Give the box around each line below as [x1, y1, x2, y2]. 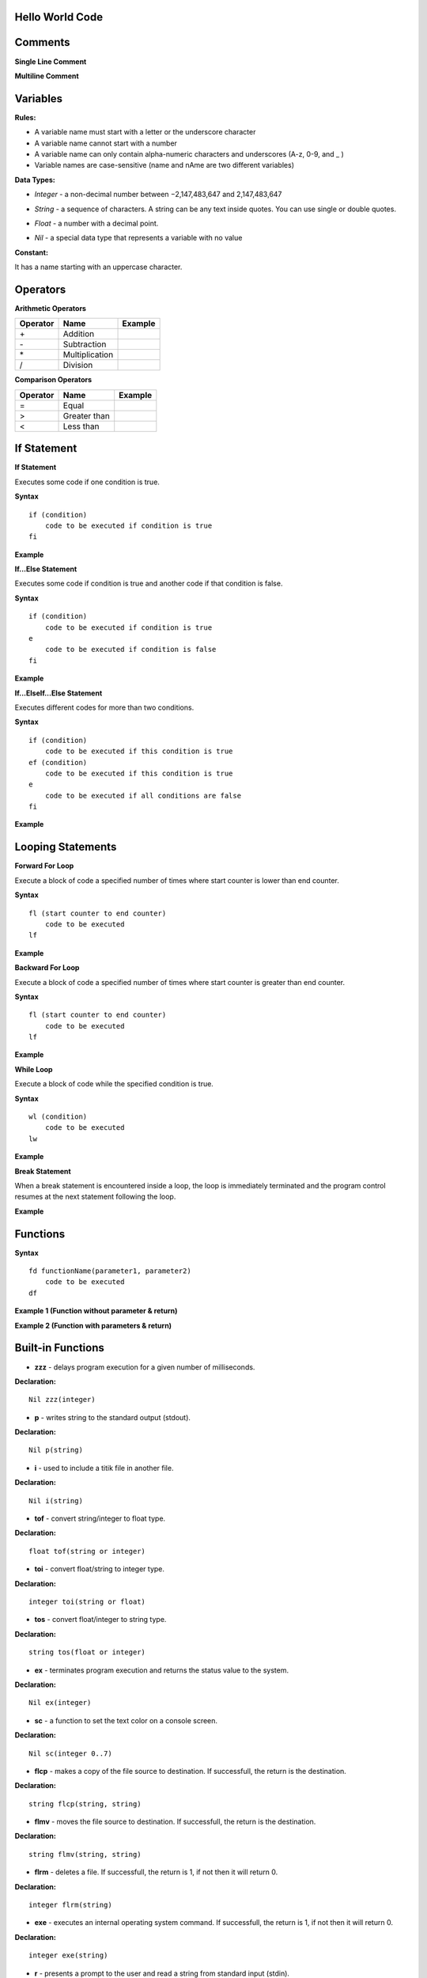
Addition [62, 328, 95, 339]
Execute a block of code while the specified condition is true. [14, 1079, 213, 1089]
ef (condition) [28, 758, 88, 767]
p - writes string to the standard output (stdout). [34, 1412, 191, 1422]
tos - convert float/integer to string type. [34, 1615, 167, 1624]
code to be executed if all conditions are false [44, 791, 241, 800]
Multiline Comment [14, 71, 79, 81]
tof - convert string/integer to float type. [34, 1514, 166, 1523]
